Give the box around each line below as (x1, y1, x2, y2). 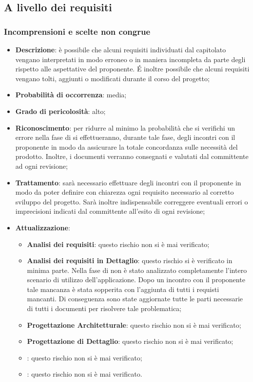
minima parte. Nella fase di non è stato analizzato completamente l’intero (27, 265, 247, 275)
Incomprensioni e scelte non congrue (4, 25, 151, 37)
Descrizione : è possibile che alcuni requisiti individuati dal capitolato (15, 45, 226, 54)
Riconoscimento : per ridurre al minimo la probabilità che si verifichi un (15, 122, 235, 133)
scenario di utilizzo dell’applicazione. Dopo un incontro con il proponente (27, 274, 245, 285)
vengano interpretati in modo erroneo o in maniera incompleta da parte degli (15, 54, 246, 64)
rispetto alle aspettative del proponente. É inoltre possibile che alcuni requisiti (15, 64, 250, 74)
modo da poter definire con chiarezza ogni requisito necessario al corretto (15, 187, 234, 197)
